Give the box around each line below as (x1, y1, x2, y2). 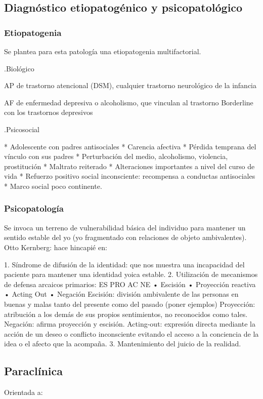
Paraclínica (4, 363, 63, 379)
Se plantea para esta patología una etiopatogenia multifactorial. (4, 46, 201, 56)
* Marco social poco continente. (4, 180, 102, 191)
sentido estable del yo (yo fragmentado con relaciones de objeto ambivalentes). (4, 232, 247, 243)
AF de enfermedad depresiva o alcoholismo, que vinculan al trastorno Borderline (4, 97, 253, 107)
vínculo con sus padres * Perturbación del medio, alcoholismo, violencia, (4, 151, 228, 162)
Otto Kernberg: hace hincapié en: (4, 242, 107, 252)
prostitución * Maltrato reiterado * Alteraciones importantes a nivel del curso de (4, 161, 255, 171)
